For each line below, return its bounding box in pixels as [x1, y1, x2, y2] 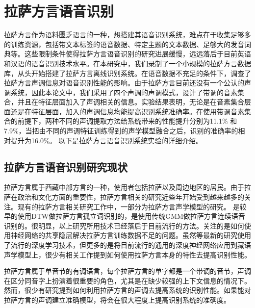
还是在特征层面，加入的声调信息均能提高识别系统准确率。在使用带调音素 [10, 106, 244, 116]
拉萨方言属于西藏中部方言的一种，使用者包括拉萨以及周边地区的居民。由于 [4, 182, 244, 192]
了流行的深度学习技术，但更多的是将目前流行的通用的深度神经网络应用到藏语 [4, 240, 251, 250]
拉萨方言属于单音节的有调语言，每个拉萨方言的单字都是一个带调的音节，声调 [4, 266, 251, 276]
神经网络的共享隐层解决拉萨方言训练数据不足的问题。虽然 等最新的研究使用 [10, 230, 251, 240]
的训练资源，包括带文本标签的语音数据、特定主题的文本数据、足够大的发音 [4, 39, 244, 49]
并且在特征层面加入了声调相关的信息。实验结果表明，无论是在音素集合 [17, 97, 244, 107]
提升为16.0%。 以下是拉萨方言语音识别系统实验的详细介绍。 [10, 135, 203, 145]
